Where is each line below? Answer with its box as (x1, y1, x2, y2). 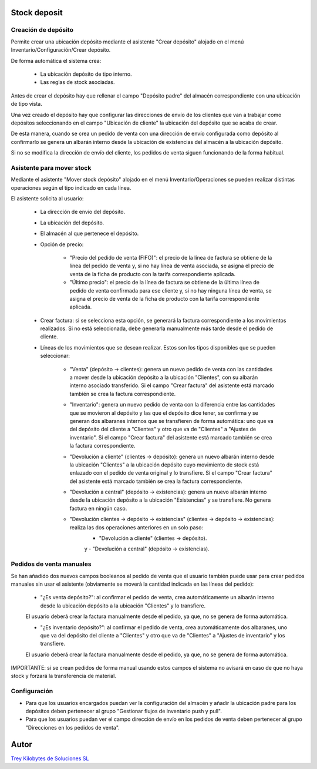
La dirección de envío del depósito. (40, 209, 126, 216)
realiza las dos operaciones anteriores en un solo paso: (69, 523, 204, 531)
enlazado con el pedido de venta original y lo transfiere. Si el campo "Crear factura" (69, 469, 272, 476)
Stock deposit (11, 8, 63, 18)
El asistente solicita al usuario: (11, 194, 84, 202)
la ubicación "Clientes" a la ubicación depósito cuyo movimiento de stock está (69, 461, 259, 468)
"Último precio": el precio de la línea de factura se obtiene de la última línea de (69, 279, 259, 286)
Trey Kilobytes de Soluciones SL (11, 755, 89, 762)
